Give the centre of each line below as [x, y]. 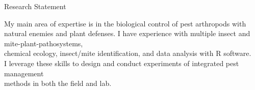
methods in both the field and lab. [58, 83]
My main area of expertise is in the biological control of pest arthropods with [125, 23]
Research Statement [35, 6]
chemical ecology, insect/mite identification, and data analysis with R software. [128, 53]
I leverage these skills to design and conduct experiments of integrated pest [122, 63]
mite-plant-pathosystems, [44, 43]
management [24, 73]
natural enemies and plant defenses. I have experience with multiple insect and [127, 33]
